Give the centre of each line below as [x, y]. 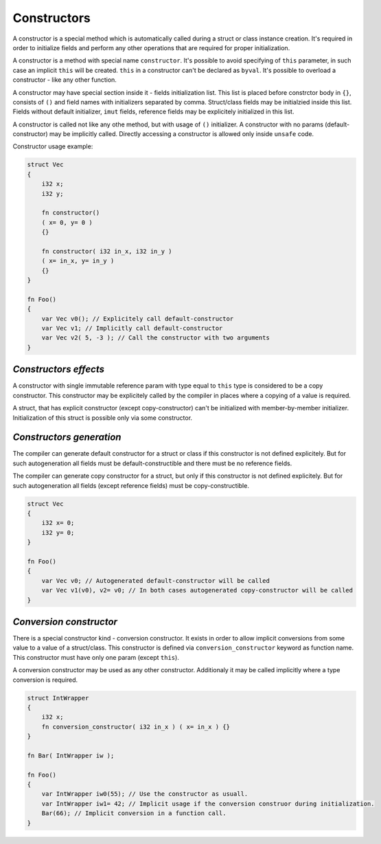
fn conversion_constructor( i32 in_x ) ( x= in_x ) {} [136, 726]
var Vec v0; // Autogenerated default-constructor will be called [156, 580]
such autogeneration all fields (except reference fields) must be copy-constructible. [131, 485]
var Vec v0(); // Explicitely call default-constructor [138, 319]
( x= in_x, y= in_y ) [78, 261]
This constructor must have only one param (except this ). [96, 657]
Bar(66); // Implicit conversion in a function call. [134, 813]
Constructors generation [67, 437]
